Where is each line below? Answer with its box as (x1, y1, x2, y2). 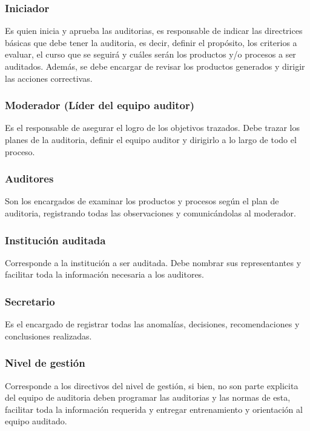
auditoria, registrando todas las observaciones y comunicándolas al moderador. (5, 207, 296, 219)
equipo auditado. (5, 415, 67, 427)
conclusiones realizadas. (5, 329, 92, 342)
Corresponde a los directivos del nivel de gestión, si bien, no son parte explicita (5, 379, 298, 392)
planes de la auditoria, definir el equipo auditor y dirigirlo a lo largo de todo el (5, 133, 297, 145)
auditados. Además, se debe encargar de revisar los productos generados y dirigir (5, 60, 305, 72)
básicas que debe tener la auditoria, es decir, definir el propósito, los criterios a (5, 36, 297, 48)
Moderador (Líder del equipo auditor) (5, 98, 195, 113)
